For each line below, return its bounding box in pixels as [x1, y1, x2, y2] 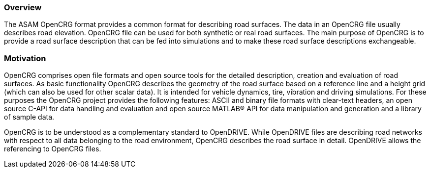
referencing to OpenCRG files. [4, 145, 101, 153]
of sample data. [4, 113, 55, 122]
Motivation [4, 53, 46, 63]
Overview [4, 2, 42, 12]
